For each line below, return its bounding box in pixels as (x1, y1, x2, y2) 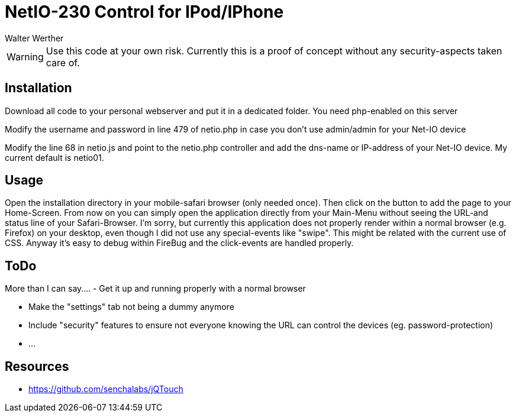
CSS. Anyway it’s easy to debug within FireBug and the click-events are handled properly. (5, 238, 354, 248)
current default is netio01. (5, 152, 104, 163)
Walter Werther (5, 33, 64, 43)
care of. (46, 56, 80, 69)
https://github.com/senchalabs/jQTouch (28, 384, 183, 395)
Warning (7, 50, 44, 63)
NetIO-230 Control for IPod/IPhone (5, 2, 284, 22)
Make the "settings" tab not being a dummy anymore (28, 302, 234, 312)
